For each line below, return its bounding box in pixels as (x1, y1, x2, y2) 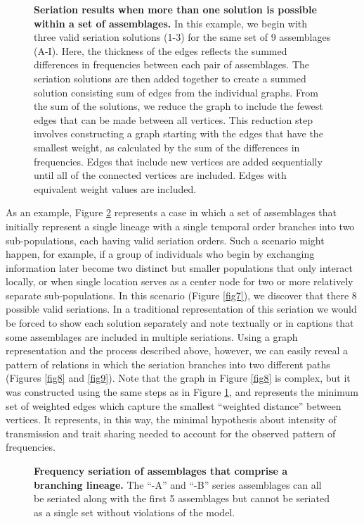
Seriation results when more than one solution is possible (34, 2, 317, 16)
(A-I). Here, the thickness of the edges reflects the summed (34, 43, 287, 58)
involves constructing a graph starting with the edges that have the (34, 126, 323, 141)
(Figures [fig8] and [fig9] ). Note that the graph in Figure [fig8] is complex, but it (6, 370, 351, 385)
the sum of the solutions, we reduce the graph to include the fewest (34, 99, 323, 113)
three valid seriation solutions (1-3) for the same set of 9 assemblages (34, 30, 331, 44)
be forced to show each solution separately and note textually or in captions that (6, 316, 354, 330)
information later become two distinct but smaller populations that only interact (6, 260, 353, 275)
